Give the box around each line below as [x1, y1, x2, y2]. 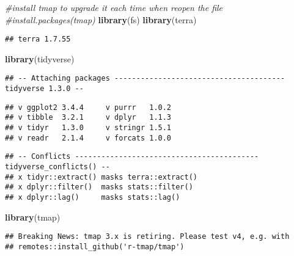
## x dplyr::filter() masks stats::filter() [5, 183, 193, 192]
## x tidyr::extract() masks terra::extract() [5, 172, 197, 181]
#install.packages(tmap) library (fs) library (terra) [5, 13, 197, 26]
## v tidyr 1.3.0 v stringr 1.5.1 [5, 123, 172, 133]
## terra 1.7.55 [5, 35, 71, 44]
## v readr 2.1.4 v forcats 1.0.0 [5, 133, 172, 142]
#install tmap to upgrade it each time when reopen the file [5, 1, 223, 13]
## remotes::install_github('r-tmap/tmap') [5, 242, 185, 251]
